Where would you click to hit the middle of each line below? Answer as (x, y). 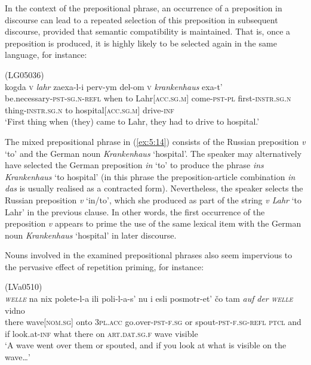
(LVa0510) (24, 287)
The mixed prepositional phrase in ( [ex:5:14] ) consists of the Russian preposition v (155, 141)
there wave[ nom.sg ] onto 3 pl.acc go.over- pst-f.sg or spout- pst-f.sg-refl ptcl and (153, 322)
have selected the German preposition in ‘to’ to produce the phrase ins (134, 165)
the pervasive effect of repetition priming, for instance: (104, 266)
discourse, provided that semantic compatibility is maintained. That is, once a (148, 31)
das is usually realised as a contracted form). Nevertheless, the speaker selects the (154, 188)
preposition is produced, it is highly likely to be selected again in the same (141, 43)
